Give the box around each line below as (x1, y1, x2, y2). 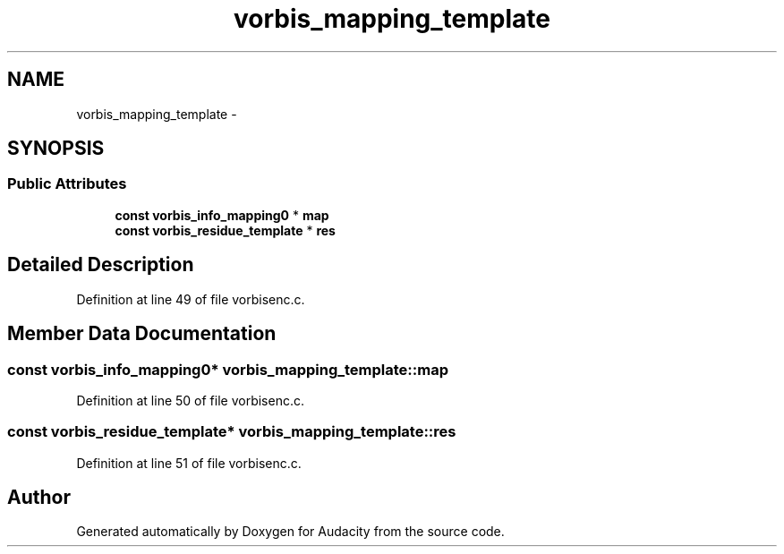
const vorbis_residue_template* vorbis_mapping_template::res (7, 422, 456, 441)
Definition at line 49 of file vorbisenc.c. (76, 291, 305, 307)
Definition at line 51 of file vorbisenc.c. (76, 455, 302, 471)
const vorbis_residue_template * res (115, 222, 336, 238)
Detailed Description (7, 253, 194, 277)
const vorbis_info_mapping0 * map (115, 207, 329, 223)
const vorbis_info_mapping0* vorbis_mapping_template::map (7, 360, 448, 379)
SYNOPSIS (7, 137, 105, 160)
